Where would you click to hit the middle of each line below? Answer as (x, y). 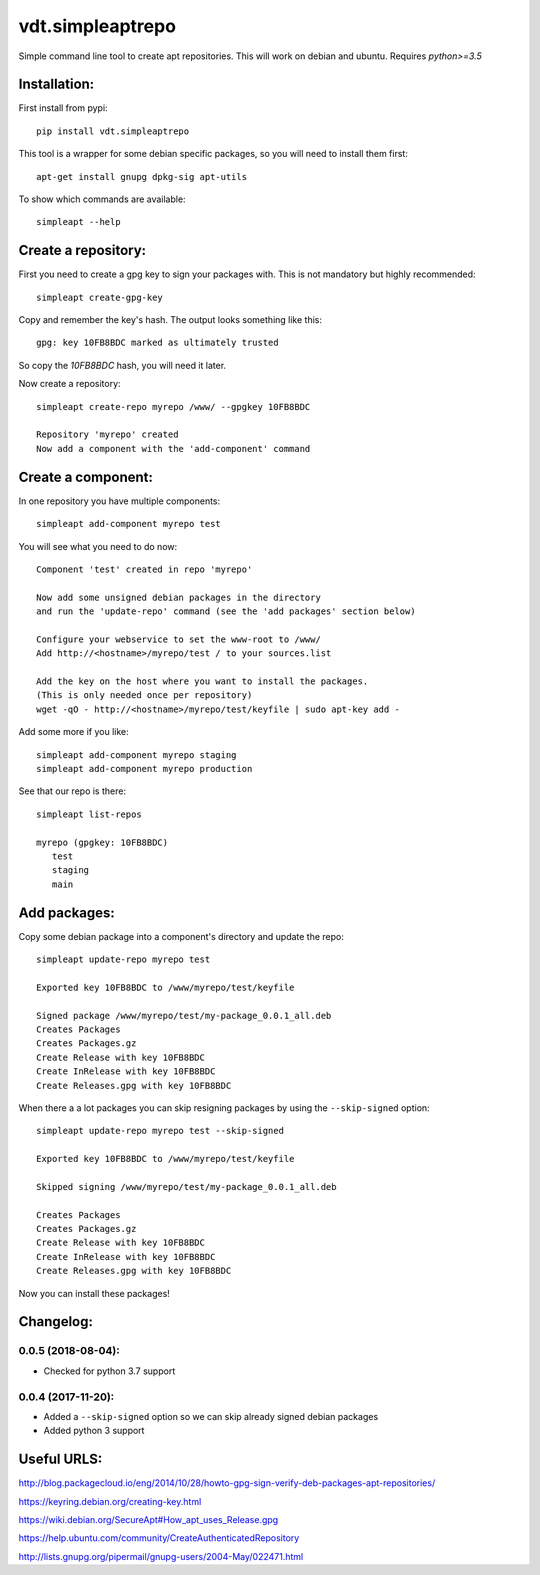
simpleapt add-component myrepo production (144, 768)
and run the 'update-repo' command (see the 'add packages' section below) (226, 611)
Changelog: (56, 1321)
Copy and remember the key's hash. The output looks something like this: (170, 320)
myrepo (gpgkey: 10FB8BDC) (102, 842)
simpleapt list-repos (89, 814)
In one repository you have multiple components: (119, 501)
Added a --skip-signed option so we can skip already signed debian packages (211, 1416)
